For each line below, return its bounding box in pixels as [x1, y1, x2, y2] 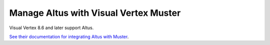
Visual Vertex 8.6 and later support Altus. [9, 25, 94, 31]
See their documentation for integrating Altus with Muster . [9, 34, 129, 40]
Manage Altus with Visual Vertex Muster [9, 7, 181, 18]
